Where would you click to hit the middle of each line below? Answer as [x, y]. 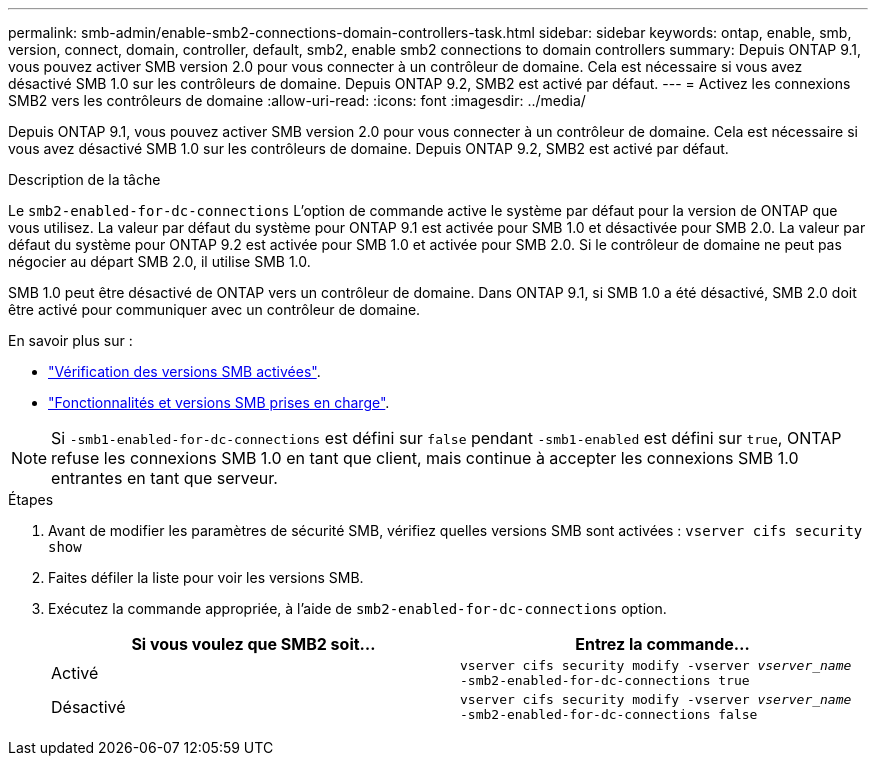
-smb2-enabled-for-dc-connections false [609, 714]
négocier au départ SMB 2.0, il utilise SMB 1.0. [159, 261]
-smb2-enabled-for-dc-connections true [605, 680]
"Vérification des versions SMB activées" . [184, 371]
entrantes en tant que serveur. [164, 478]
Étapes [31, 499]
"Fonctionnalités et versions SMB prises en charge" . [219, 402]
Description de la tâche [84, 179]
